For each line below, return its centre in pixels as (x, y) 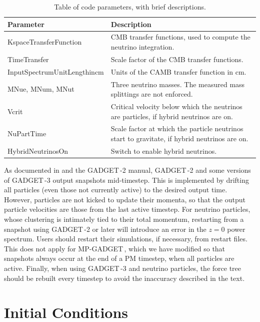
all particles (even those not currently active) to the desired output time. (116, 190)
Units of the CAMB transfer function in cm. (178, 71)
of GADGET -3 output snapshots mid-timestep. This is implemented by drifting (126, 180)
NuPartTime (27, 133)
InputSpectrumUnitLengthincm (56, 71)
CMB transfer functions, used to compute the (180, 37)
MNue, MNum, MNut (41, 89)
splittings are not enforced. (152, 94)
